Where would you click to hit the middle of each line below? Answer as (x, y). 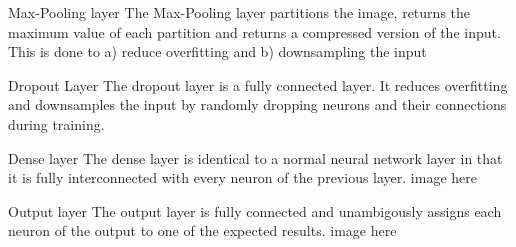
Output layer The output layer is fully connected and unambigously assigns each (255, 210)
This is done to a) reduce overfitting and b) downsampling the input (217, 51)
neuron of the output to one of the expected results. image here (202, 230)
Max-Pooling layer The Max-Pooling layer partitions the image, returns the (239, 12)
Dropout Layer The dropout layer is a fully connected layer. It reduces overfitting (258, 84)
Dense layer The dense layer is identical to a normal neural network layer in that (255, 157)
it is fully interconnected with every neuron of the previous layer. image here (242, 177)
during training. (56, 123)
